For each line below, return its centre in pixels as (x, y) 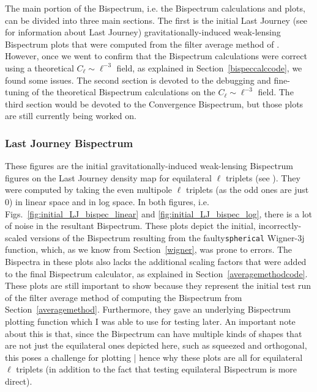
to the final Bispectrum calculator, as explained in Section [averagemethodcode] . (156, 273)
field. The (276, 92)
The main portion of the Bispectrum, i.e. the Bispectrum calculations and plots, (155, 8)
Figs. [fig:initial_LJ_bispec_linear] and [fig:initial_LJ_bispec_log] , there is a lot (158, 213)
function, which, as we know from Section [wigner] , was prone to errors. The (149, 249)
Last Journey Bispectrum (69, 143)
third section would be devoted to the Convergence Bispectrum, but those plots (154, 103)
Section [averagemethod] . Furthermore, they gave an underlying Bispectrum (148, 309)
